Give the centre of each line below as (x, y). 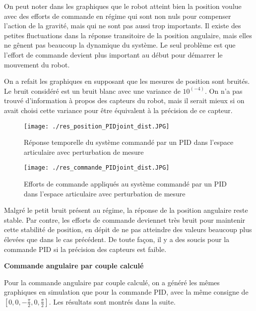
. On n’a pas (224, 91)
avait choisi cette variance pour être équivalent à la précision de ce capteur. (118, 110)
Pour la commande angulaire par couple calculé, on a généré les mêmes (112, 282)
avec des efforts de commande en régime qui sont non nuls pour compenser (118, 16)
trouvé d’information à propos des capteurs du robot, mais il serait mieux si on (124, 100)
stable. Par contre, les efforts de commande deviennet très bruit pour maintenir (125, 219)
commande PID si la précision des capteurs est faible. (85, 249)
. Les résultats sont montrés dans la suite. (112, 301)
